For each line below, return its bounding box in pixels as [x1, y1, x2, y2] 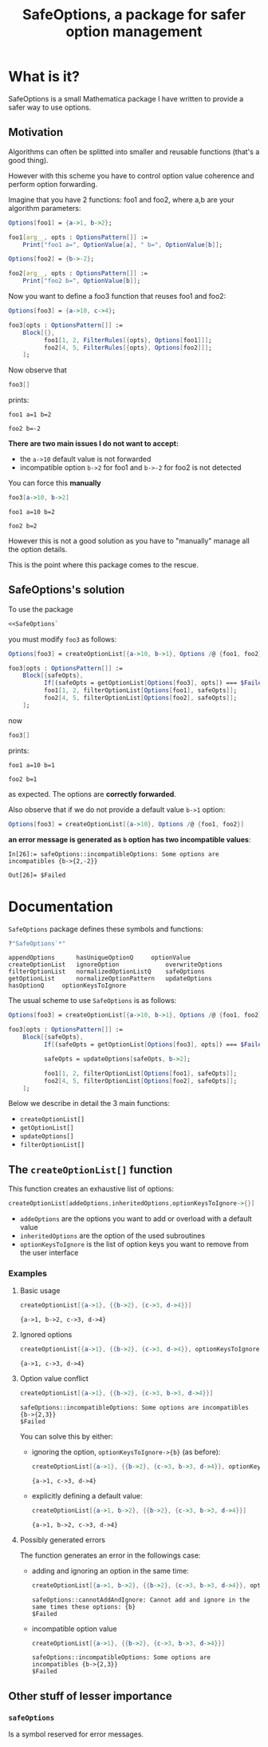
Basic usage [19, 1286, 61, 1295]
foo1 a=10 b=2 [8, 508, 56, 516]
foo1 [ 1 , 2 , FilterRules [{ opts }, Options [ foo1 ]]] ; [43, 336, 213, 344]
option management [65, 22, 203, 41]
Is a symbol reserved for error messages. [8, 1729, 144, 1739]
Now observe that [8, 365, 68, 375]
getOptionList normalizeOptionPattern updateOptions [8, 975, 213, 983]
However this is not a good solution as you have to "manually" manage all [8, 536, 250, 545]
